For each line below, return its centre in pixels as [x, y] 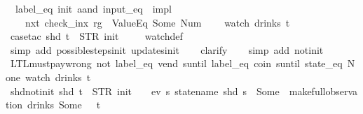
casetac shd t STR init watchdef [96, 36]
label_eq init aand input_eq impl [93, 8]
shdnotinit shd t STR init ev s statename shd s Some [145, 91]
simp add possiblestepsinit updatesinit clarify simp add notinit [167, 49]
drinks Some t [64, 105]
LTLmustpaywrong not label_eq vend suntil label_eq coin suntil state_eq [176, 63]
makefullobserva [323, 91]
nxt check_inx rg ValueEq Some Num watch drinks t [157, 22]
